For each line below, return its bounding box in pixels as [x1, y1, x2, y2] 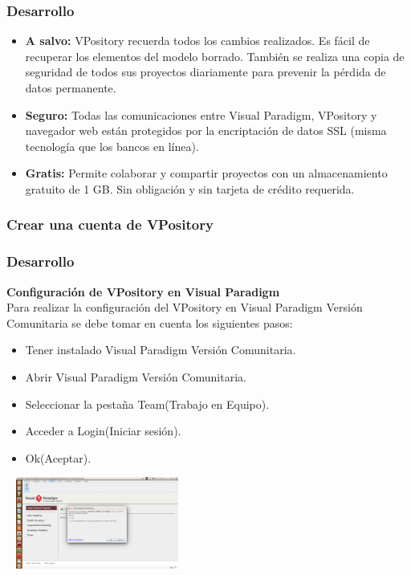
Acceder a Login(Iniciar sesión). [25, 422, 181, 439]
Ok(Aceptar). [25, 449, 92, 466]
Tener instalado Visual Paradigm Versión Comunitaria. [25, 341, 296, 358]
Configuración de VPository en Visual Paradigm [6, 283, 280, 300]
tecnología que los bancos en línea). [25, 137, 199, 154]
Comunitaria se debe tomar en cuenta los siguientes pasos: [6, 314, 293, 331]
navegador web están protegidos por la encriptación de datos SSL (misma [25, 122, 387, 139]
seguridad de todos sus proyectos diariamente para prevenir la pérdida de [25, 63, 386, 80]
